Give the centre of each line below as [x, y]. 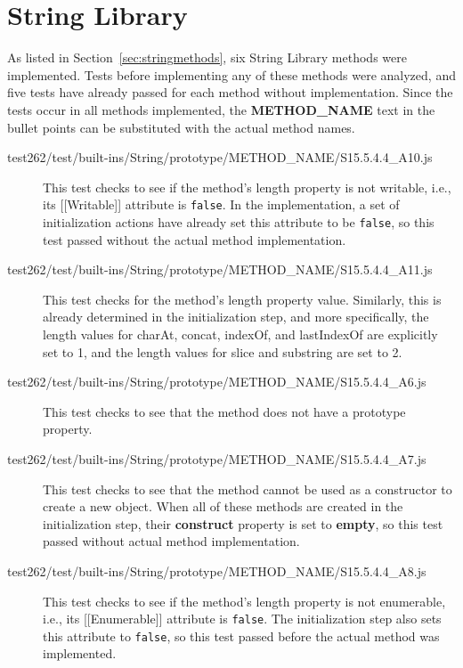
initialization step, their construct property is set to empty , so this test [243, 523]
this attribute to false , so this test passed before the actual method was [241, 635]
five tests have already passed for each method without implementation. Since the [230, 92]
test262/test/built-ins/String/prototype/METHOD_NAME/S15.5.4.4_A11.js [220, 269]
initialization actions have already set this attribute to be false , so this [239, 221]
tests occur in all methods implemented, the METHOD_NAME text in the [221, 109]
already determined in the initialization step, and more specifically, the [236, 317]
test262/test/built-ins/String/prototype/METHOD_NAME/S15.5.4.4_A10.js [220, 157]
